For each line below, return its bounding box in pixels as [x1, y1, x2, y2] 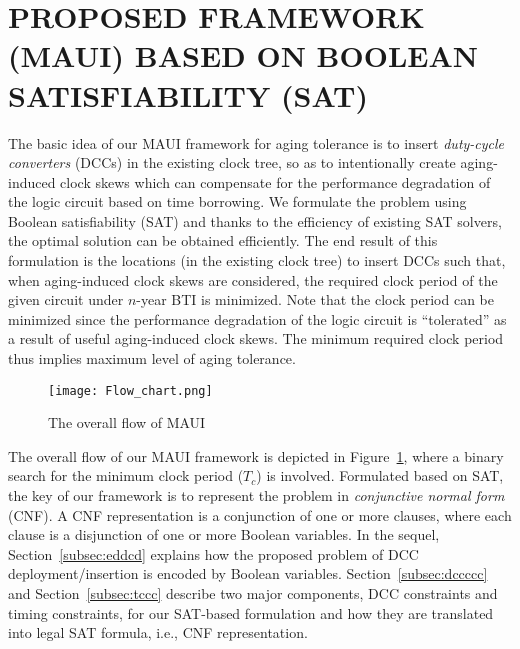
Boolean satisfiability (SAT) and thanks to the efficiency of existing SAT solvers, [8, 210, 502, 231]
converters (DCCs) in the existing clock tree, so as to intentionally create [8, 152, 456, 173]
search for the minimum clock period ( [8, 465, 244, 486]
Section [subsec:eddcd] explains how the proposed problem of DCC [8, 543, 419, 564]
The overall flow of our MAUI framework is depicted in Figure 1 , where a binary [8, 445, 504, 466]
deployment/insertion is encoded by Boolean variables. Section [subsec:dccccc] [8, 563, 488, 584]
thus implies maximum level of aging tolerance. [8, 348, 296, 369]
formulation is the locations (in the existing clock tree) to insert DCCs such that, [8, 250, 506, 271]
